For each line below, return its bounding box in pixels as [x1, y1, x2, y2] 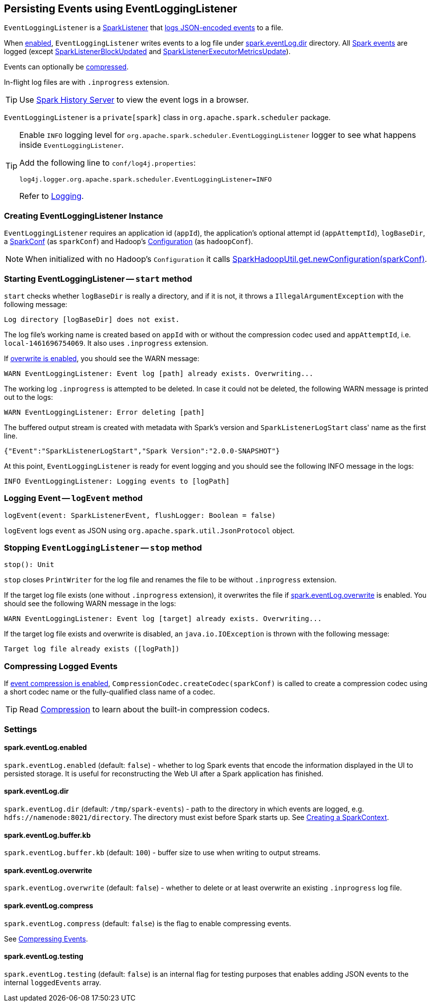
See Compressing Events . [4, 934, 88, 943]
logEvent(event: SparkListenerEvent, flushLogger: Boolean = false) [4, 511, 276, 519]
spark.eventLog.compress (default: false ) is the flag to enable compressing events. [4, 919, 291, 928]
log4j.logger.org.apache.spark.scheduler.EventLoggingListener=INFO [19, 176, 272, 184]
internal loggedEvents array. [4, 978, 101, 987]
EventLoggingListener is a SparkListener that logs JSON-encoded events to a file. [4, 23, 283, 32]
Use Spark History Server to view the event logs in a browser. [19, 95, 249, 105]
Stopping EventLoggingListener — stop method [4, 543, 202, 553]
